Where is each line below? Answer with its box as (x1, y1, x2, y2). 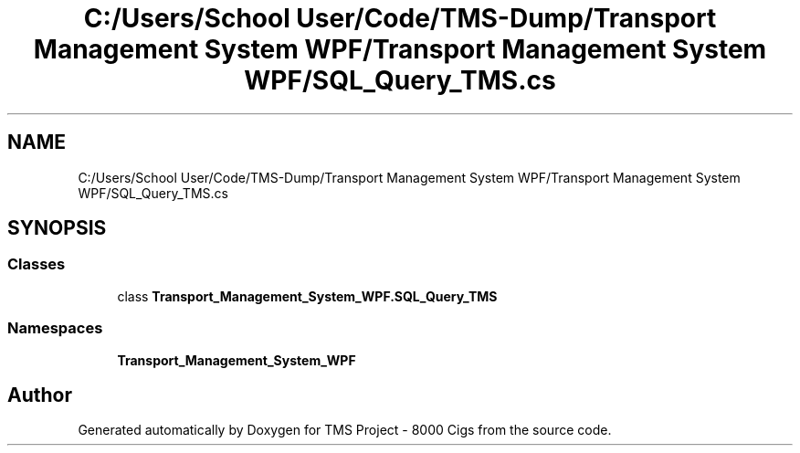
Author (7, 383, 72, 406)
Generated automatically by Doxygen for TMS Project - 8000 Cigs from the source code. (78, 422, 612, 438)
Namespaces (7, 319, 103, 338)
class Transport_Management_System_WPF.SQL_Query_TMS (117, 288, 498, 304)
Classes (7, 255, 66, 274)
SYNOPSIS (7, 216, 107, 240)
